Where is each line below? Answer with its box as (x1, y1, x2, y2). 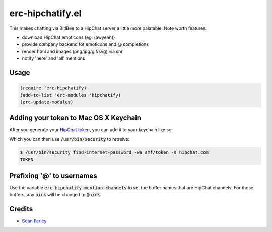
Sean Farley (22, 218, 47, 224)
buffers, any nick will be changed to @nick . (9, 192, 102, 198)
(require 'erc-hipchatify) (20, 85, 87, 91)
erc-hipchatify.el (9, 8, 82, 19)
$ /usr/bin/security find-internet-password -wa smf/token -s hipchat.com (20, 149, 209, 156)
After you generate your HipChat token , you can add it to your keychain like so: (9, 127, 173, 133)
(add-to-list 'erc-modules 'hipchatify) (20, 92, 121, 98)
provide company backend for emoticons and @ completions (22, 41, 149, 47)
